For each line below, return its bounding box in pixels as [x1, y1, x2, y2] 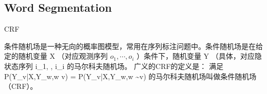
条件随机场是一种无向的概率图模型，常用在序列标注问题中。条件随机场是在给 [4, 40, 263, 51]
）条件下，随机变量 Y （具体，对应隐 [136, 51, 262, 61]
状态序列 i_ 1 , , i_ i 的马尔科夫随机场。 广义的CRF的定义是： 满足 [4, 60, 224, 71]
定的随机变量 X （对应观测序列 [4, 51, 108, 61]
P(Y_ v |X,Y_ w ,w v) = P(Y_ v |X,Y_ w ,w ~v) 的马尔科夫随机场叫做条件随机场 [4, 70, 257, 81]
